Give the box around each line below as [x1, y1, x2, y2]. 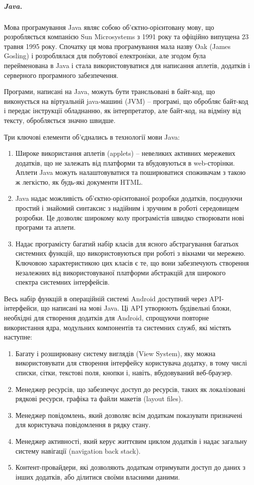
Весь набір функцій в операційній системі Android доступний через [4, 293, 207, 303]
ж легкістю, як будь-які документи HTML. [15, 176, 143, 187]
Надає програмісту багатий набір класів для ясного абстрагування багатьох [15, 238, 239, 248]
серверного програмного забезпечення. [4, 70, 119, 80]
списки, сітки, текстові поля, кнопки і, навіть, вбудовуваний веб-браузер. [15, 367, 233, 377]
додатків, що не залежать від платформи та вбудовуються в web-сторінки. [15, 157, 235, 168]
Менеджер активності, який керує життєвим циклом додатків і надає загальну [15, 436, 247, 446]
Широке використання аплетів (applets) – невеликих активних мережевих [15, 148, 235, 158]
